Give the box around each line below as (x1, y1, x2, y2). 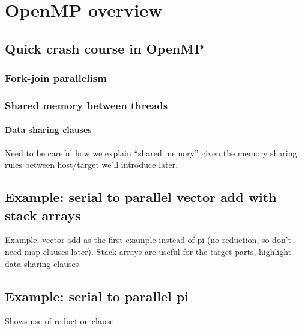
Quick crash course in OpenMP (5, 38, 204, 57)
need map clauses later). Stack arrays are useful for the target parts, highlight (5, 245, 292, 258)
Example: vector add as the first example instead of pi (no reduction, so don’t (5, 233, 292, 246)
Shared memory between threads (5, 97, 168, 112)
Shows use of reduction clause (5, 315, 114, 327)
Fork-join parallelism (5, 70, 107, 85)
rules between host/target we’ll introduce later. (5, 158, 178, 171)
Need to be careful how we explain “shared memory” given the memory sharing (5, 146, 297, 159)
